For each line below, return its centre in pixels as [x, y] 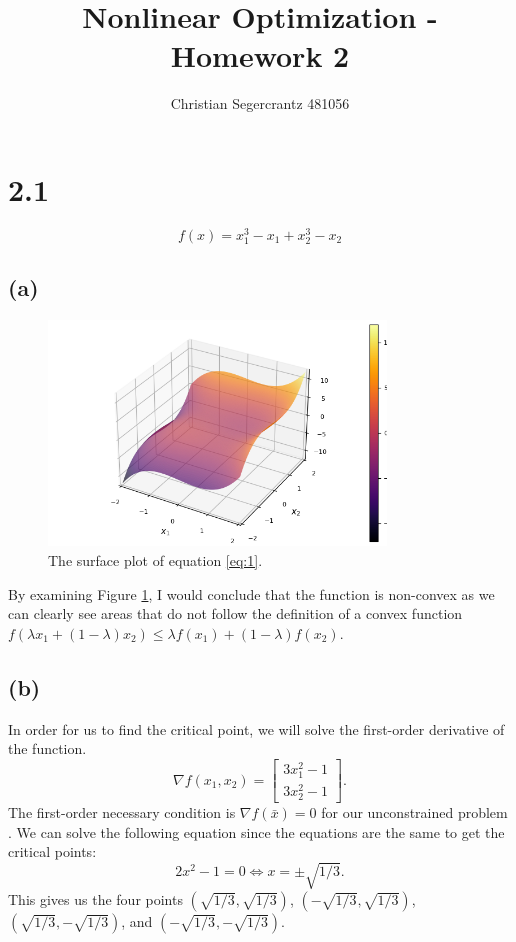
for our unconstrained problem [414, 812]
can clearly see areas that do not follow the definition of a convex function [235, 613]
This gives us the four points [95, 898]
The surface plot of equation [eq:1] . [155, 560]
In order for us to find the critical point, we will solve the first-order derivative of [256, 728]
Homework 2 [260, 55]
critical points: [52, 851]
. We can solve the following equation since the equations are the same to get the [256, 831]
